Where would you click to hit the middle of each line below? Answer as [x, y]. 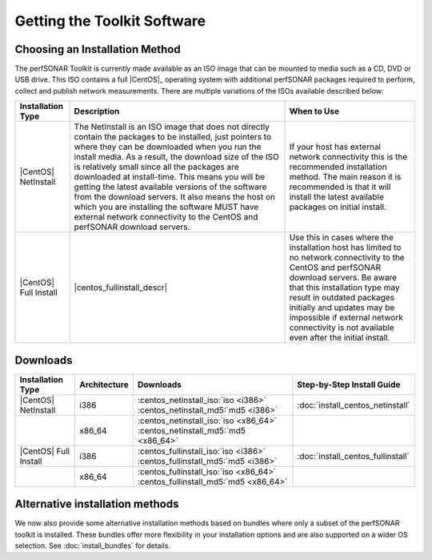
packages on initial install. [338, 207]
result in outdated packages [342, 298]
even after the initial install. [340, 338]
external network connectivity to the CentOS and [166, 217]
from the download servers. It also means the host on [175, 197]
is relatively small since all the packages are [156, 167]
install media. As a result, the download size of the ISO [176, 157]
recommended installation [338, 167]
